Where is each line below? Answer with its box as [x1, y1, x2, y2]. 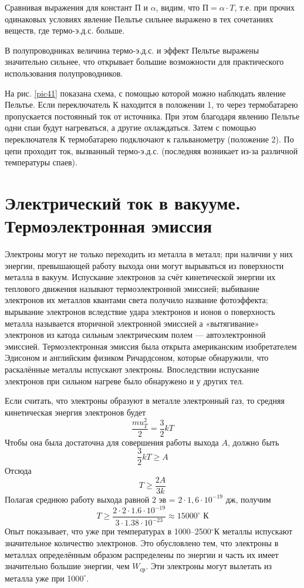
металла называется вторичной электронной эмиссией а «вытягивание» [5, 317, 259, 329]
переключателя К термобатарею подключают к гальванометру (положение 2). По [5, 132, 294, 145]
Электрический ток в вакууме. [5, 190, 241, 214]
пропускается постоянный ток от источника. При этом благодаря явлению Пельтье [5, 109, 300, 122]
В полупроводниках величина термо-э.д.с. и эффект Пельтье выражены [5, 44, 259, 56]
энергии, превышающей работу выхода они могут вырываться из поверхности [5, 259, 284, 271]
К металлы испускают [214, 525, 293, 537]
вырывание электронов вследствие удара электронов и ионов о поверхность [5, 305, 275, 317]
